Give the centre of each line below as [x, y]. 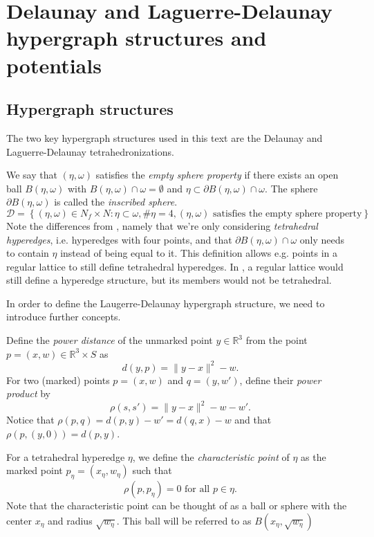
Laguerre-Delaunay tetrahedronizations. [90, 151]
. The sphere [291, 188]
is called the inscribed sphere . [116, 202]
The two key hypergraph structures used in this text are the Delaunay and [165, 137]
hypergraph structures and [137, 38]
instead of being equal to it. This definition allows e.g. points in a [199, 253]
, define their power [280, 380]
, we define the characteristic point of [211, 456]
